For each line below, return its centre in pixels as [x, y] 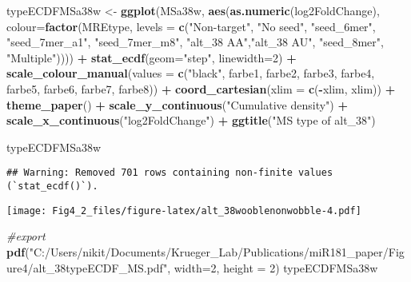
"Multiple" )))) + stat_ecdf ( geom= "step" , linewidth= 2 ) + [152, 57]
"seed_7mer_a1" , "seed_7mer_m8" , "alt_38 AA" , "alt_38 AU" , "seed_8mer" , [195, 42]
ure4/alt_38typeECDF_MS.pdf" [87, 267]
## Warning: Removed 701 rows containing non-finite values [170, 173]
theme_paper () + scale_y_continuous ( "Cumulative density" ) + [177, 104]
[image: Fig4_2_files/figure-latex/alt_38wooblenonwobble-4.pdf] [184, 211]
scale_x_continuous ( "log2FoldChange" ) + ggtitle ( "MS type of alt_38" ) [191, 120]
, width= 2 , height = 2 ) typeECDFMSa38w [273, 267]
